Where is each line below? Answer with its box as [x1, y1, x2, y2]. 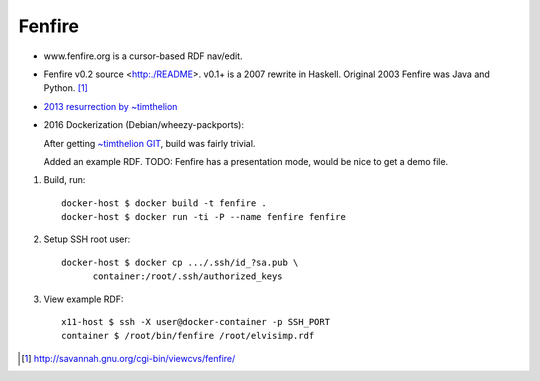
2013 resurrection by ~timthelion [43, 100, 178, 112]
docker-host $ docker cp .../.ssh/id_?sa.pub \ [61, 256, 299, 268]
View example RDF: [43, 293, 124, 305]
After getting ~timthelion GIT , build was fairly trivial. [43, 137, 256, 149]
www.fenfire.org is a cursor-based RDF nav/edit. [43, 50, 244, 62]
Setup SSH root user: [43, 233, 131, 245]
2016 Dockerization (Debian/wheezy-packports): [43, 119, 245, 131]
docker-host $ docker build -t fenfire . [61, 197, 267, 209]
